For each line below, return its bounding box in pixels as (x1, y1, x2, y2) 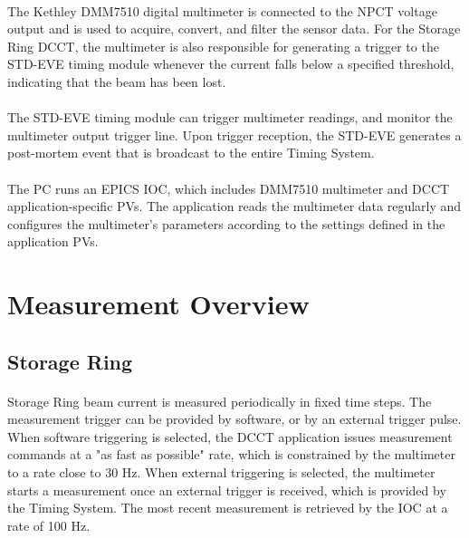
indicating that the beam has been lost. (7, 72, 226, 91)
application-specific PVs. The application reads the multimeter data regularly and (7, 197, 462, 216)
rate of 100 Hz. (7, 515, 91, 534)
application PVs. (7, 232, 99, 251)
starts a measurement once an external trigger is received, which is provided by (7, 480, 446, 499)
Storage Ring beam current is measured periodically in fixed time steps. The (7, 391, 432, 410)
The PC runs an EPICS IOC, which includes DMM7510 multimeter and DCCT (7, 178, 450, 197)
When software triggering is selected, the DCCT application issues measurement (7, 427, 453, 446)
